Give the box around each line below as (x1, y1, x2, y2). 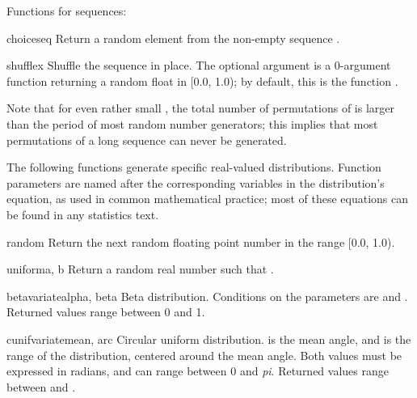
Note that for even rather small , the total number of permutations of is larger (6, 99, 395, 116)
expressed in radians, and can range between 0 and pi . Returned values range (6, 362, 389, 379)
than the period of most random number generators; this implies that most (6, 115, 378, 132)
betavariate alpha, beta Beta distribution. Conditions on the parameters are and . (6, 287, 408, 304)
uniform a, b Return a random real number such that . (6, 260, 274, 277)
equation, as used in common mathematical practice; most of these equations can (6, 190, 408, 207)
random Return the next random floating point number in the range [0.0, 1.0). (6, 233, 395, 250)
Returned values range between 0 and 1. (6, 303, 205, 320)
